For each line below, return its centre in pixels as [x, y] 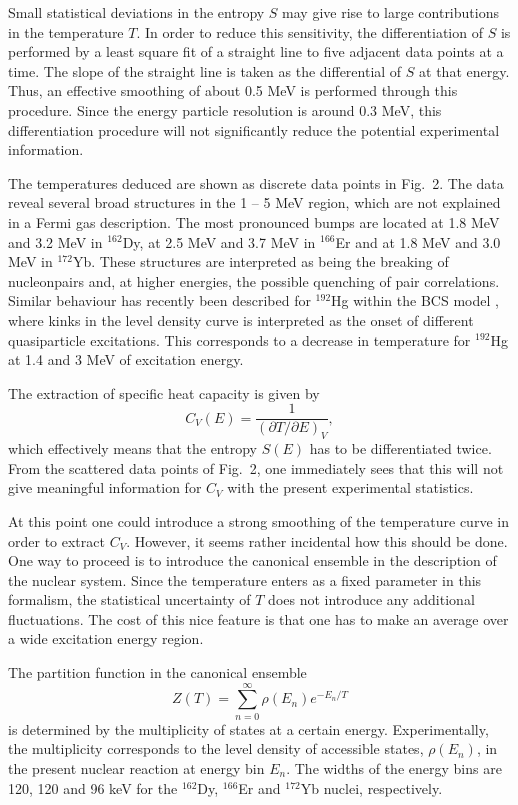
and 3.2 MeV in [55, 241]
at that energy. [464, 70]
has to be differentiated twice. [400, 448]
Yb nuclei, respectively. [371, 787]
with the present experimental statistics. [350, 487]
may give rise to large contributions [390, 12]
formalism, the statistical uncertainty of [129, 599]
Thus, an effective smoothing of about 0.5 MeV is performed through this [233, 90]
